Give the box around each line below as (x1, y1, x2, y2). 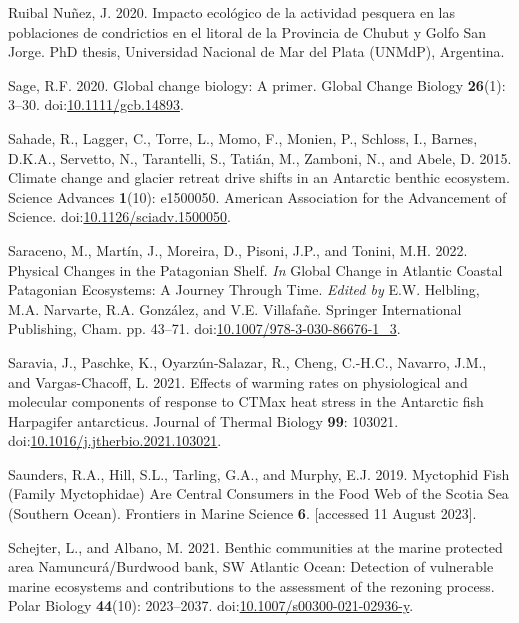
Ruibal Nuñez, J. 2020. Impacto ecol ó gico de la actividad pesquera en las (8, 2, 456, 22)
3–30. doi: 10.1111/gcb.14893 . (8, 94, 184, 115)
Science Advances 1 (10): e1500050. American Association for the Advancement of (8, 186, 507, 207)
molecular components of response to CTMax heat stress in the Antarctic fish (8, 391, 484, 412)
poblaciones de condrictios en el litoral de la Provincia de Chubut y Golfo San (8, 21, 487, 42)
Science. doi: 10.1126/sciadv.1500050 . (8, 206, 231, 227)
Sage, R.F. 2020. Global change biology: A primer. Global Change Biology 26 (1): (8, 74, 506, 95)
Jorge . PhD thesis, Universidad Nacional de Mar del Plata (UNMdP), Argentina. (8, 41, 505, 62)
